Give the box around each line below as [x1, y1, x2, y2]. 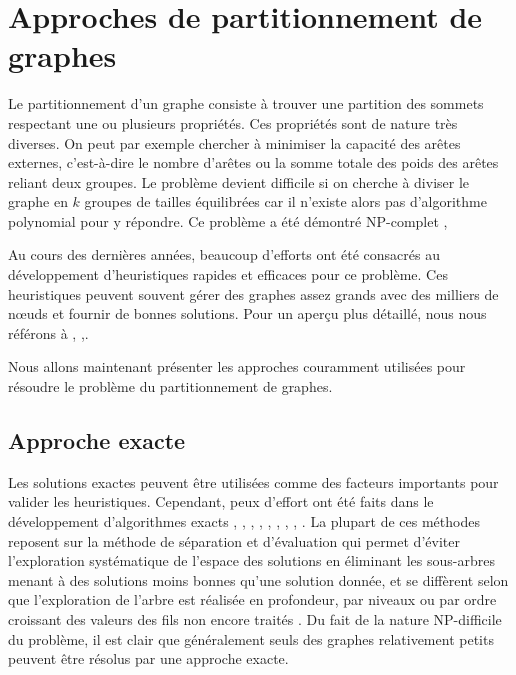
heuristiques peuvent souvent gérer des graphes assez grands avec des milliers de [8, 283, 499, 304]
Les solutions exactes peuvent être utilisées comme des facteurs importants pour [8, 471, 499, 492]
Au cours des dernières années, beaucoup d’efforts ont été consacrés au [8, 244, 440, 265]
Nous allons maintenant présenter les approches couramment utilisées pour [8, 356, 466, 377]
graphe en [8, 191, 68, 212]
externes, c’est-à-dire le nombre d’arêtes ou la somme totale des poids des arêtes [8, 152, 499, 173]
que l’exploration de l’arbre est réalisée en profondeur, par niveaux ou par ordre [8, 589, 497, 610]
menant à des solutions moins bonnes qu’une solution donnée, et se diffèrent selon [8, 569, 509, 590]
